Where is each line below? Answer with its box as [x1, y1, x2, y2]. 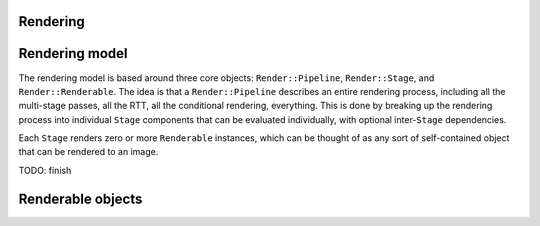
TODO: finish [18, 164, 72, 176]
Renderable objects [18, 190, 143, 207]
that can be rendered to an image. [18, 146, 159, 158]
